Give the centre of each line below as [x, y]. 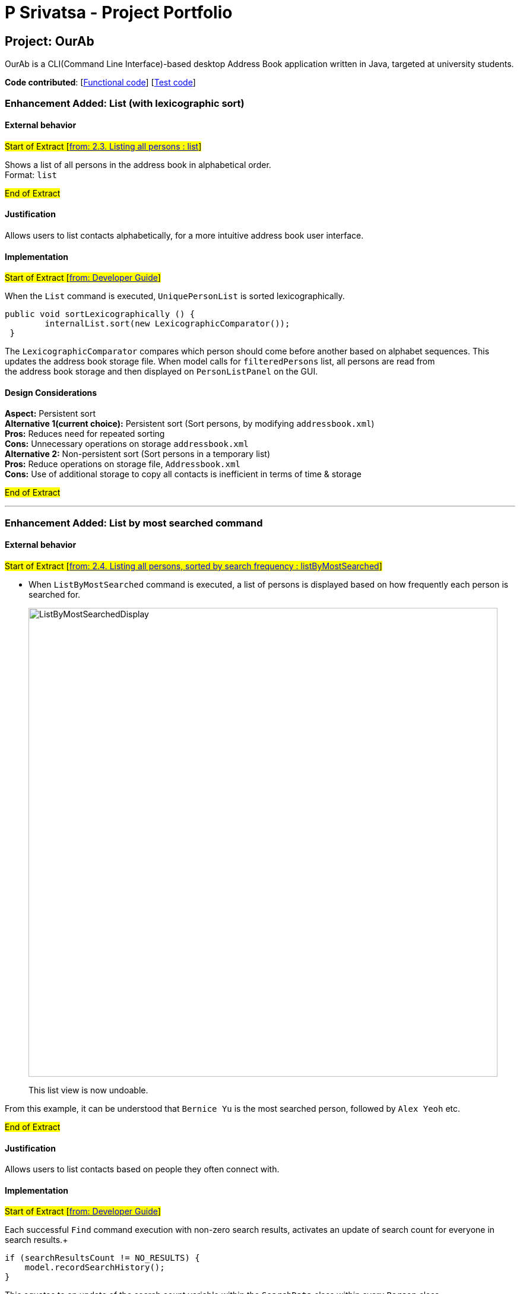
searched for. [55, 595]
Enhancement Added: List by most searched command [134, 523]
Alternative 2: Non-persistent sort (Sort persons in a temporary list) [137, 454]
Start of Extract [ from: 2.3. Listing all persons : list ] [103, 146]
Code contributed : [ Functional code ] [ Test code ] [100, 83]
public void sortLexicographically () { [100, 314]
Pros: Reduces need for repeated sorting [85, 434]
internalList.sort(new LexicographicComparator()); [167, 324]
